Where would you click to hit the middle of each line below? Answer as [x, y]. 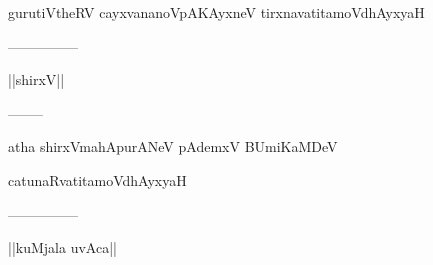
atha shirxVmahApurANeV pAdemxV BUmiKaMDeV [173, 146]
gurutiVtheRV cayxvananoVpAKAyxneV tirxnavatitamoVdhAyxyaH [216, 12]
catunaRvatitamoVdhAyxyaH [97, 179]
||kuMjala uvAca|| [62, 247]
